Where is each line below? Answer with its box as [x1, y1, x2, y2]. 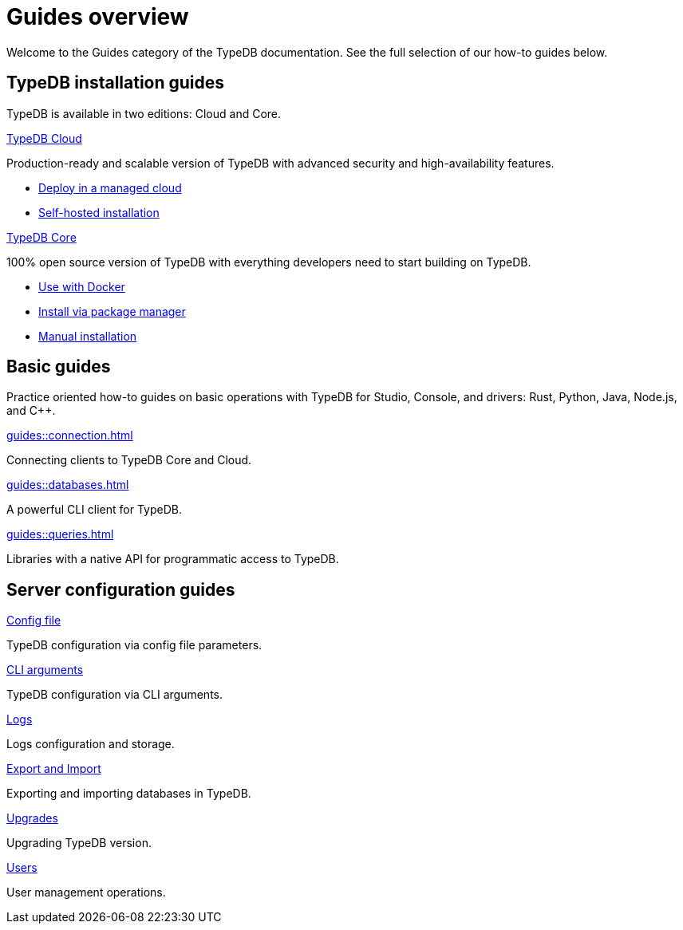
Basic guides [6, 357, 111, 377]
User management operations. [6, 885, 166, 900]
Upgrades [6, 811, 58, 826]
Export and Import [6, 762, 101, 776]
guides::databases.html [6, 478, 129, 492]
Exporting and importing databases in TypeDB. [6, 786, 251, 801]
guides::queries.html [6, 527, 114, 542]
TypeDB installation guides [6, 73, 225, 93]
